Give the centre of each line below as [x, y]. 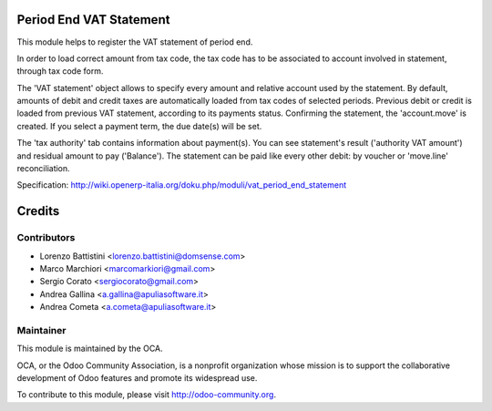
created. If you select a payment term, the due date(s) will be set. [139, 126]
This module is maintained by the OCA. [90, 349]
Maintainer [41, 330]
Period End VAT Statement [93, 20]
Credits [38, 211]
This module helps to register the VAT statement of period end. [135, 42]
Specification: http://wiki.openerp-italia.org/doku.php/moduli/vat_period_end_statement [181, 185]
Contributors [46, 238]
